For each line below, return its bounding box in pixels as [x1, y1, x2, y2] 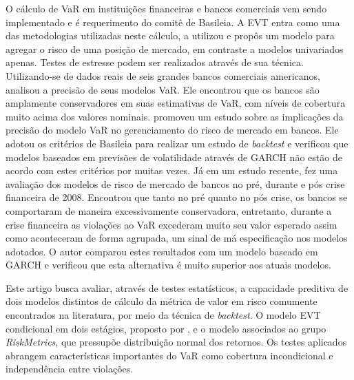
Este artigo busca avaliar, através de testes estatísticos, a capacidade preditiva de [6, 280, 348, 295]
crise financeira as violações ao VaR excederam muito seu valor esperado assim [6, 217, 337, 231]
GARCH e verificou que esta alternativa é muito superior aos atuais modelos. [6, 257, 331, 272]
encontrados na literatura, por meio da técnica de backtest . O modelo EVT [6, 308, 321, 322]
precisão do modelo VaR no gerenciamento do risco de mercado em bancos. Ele [6, 123, 339, 137]
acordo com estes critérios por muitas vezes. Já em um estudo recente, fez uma [6, 163, 338, 178]
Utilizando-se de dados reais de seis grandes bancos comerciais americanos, [6, 68, 320, 83]
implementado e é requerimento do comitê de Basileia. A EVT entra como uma [6, 14, 340, 29]
